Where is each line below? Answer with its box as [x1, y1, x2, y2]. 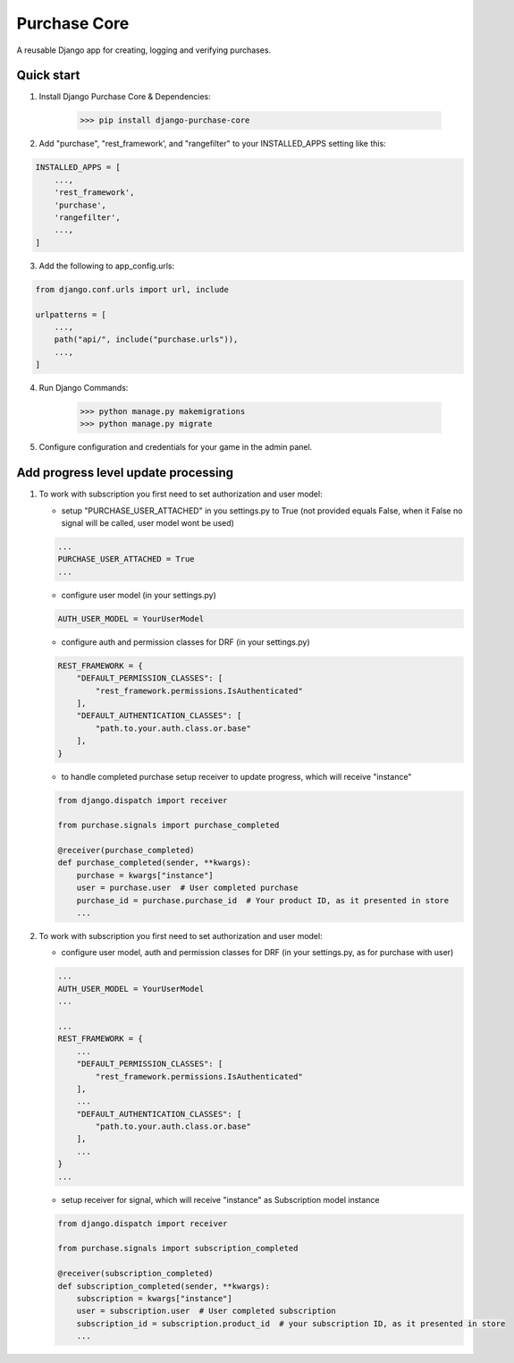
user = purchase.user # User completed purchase [76, 883, 299, 893]
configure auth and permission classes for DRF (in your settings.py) [61, 636, 310, 648]
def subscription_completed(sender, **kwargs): [57, 1281, 270, 1291]
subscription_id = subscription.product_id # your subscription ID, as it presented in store [76, 1318, 506, 1328]
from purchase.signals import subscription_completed [57, 1243, 299, 1254]
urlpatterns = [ [35, 309, 107, 319]
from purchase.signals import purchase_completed [57, 820, 280, 831]
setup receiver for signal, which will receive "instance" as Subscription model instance [61, 1194, 380, 1205]
